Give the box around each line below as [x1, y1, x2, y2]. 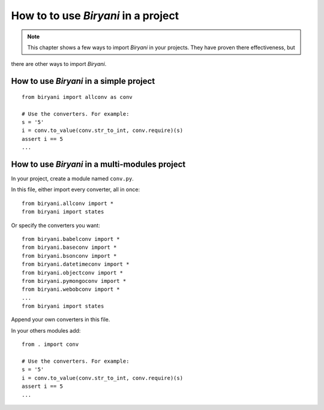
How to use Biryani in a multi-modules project [11, 159, 186, 169]
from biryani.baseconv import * [22, 244, 117, 251]
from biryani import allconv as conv [22, 94, 133, 100]
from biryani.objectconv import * [22, 269, 123, 276]
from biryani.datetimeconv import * [22, 261, 130, 268]
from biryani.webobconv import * [22, 286, 120, 293]
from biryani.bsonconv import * [22, 252, 117, 259]
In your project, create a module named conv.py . [11, 174, 134, 182]
